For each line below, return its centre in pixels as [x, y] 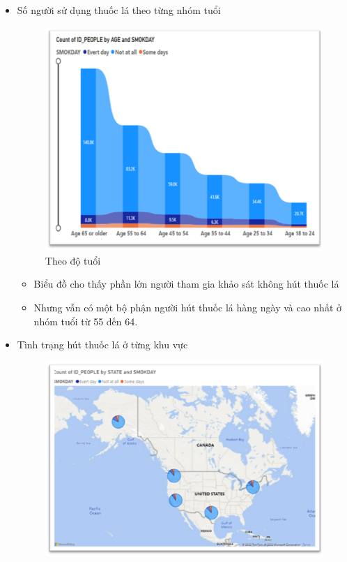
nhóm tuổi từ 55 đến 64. [86, 321]
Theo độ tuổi [73, 260]
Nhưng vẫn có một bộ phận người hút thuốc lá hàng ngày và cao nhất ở [188, 307]
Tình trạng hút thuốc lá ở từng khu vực [102, 345]
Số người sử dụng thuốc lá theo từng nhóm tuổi [119, 10]
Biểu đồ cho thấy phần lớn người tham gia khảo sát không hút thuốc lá [186, 284]
